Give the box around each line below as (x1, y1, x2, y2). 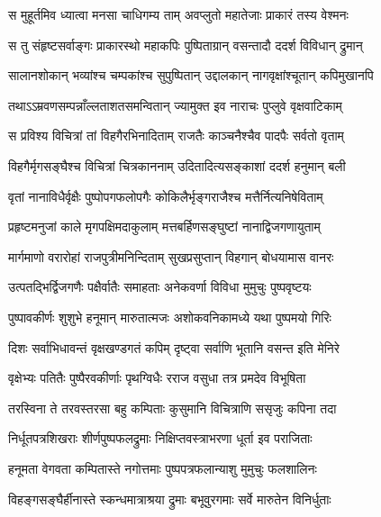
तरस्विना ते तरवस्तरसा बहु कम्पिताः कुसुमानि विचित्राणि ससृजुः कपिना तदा (8, 398, 337, 417)
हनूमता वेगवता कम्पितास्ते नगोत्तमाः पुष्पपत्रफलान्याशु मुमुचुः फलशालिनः (8, 458, 317, 477)
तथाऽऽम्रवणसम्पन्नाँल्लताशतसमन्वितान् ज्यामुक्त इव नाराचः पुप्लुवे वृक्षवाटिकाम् (8, 95, 342, 114)
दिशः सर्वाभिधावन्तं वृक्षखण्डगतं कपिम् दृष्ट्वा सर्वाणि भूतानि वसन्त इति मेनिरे (8, 338, 340, 357)
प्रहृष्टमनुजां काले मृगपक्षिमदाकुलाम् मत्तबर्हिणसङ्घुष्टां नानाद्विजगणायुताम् (8, 217, 321, 236)
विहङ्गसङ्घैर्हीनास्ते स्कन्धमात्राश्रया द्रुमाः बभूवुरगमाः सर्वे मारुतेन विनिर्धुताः (8, 489, 331, 508)
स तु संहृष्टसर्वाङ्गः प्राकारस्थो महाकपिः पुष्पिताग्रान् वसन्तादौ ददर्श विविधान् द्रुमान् (8, 35, 363, 54)
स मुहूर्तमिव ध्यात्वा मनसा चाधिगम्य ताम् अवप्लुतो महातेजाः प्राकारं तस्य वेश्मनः (8, 5, 349, 23)
